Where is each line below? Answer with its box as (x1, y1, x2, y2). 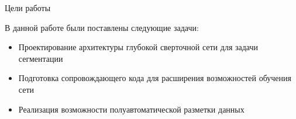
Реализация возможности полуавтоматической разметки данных (18, 103, 245, 115)
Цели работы (5, 2, 51, 13)
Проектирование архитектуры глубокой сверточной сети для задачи (18, 41, 259, 53)
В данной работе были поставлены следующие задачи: (5, 21, 199, 33)
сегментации (18, 52, 63, 64)
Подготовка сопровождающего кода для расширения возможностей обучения (18, 72, 291, 84)
